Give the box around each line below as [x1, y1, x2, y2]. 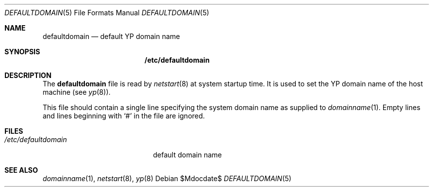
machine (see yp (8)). [42, 88, 111, 96]
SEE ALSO [4, 166, 38, 174]
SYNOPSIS [4, 47, 40, 56]
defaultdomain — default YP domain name [42, 32, 180, 40]
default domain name [153, 151, 222, 159]
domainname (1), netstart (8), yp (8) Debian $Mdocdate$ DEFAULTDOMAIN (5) [42, 174, 292, 183]
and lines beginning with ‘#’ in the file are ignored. [42, 112, 205, 120]
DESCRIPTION [4, 71, 52, 79]
